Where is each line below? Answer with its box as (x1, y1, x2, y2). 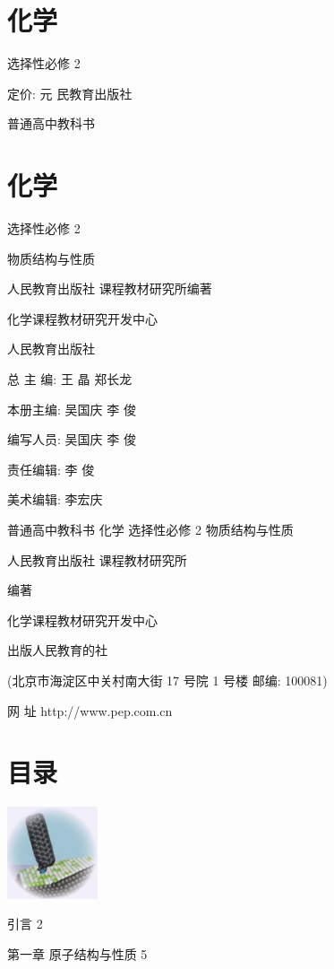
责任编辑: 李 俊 (7, 459, 95, 478)
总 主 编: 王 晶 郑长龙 (7, 370, 133, 388)
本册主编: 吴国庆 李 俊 (7, 399, 136, 418)
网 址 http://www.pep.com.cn (7, 701, 173, 720)
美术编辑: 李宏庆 (7, 490, 103, 509)
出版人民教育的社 (7, 641, 107, 659)
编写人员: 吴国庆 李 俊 (7, 430, 136, 449)
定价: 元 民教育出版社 (7, 83, 133, 102)
